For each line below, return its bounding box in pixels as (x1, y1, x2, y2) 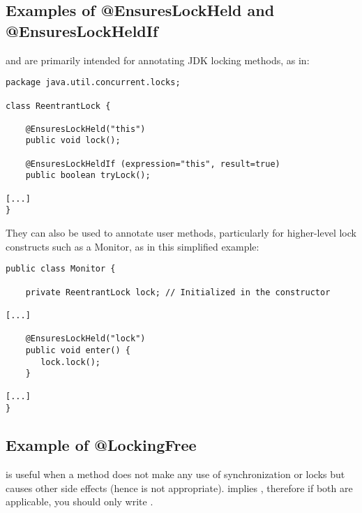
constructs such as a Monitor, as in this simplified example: (6, 239, 259, 253)
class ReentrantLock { (6, 101, 111, 111)
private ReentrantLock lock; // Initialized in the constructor (25, 287, 331, 297)
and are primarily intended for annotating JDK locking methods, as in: (6, 52, 310, 67)
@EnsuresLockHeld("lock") (25, 334, 146, 344)
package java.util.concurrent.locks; (6, 77, 181, 88)
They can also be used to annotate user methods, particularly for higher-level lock (6, 225, 356, 240)
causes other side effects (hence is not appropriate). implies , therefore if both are (6, 480, 353, 495)
